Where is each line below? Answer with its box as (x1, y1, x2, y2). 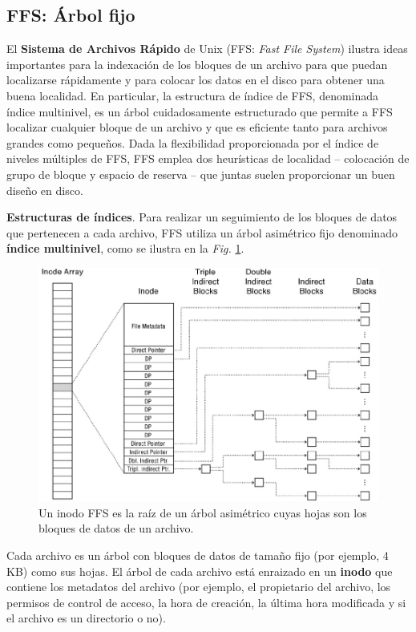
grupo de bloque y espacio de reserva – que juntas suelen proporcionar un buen (6, 165, 395, 182)
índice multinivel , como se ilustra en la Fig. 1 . (6, 240, 244, 257)
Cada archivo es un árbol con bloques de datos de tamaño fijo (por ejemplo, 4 (6, 546, 389, 563)
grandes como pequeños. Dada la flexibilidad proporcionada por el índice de (6, 134, 379, 151)
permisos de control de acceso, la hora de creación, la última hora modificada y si (6, 594, 406, 610)
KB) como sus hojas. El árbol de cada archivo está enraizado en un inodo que (6, 562, 393, 579)
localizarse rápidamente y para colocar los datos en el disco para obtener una (6, 71, 385, 88)
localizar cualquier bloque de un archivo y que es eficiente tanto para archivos (6, 119, 388, 136)
